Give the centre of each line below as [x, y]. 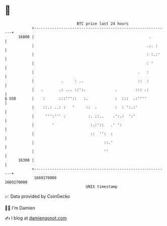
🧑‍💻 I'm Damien [20, 208]
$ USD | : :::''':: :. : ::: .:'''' [76, 98]
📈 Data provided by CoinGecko [37, 196]
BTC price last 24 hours [103, 24]
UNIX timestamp [102, 186]
